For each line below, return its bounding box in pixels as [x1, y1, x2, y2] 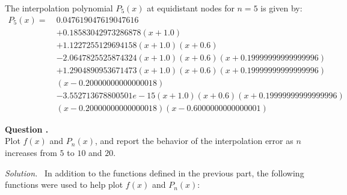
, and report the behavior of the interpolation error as [94, 134, 293, 147]
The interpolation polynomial [5, 2, 113, 14]
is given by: [260, 2, 302, 14]
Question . [5, 122, 49, 135]
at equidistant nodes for [147, 2, 235, 14]
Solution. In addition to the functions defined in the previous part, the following [5, 166, 304, 179]
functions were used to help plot [5, 178, 123, 191]
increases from [5, 146, 57, 159]
